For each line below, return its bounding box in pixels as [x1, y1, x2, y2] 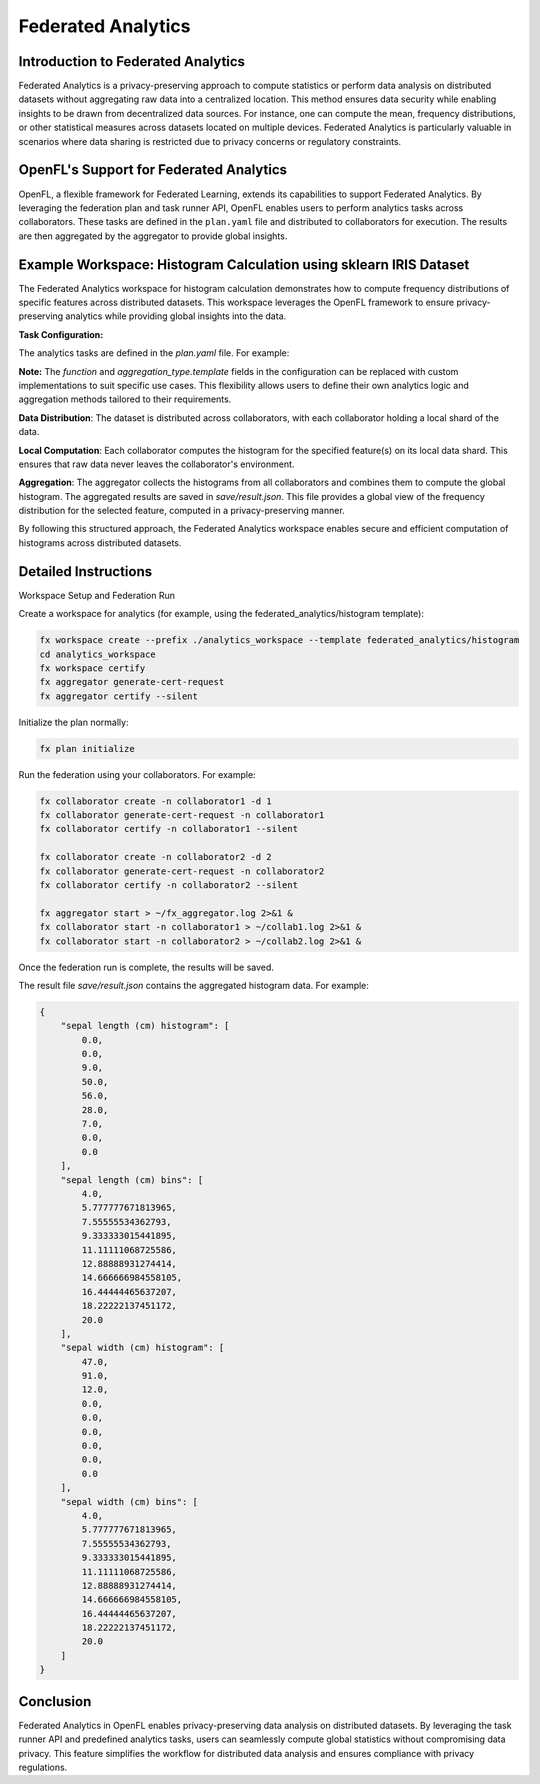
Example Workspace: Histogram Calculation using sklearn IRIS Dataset [18, 256, 470, 273]
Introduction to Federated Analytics [18, 53, 245, 70]
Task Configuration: [18, 328, 104, 340]
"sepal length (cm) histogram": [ [60, 1020, 230, 1032]
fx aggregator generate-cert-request [39, 676, 225, 688]
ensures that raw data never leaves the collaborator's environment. [18, 458, 295, 470]
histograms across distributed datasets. [18, 536, 182, 549]
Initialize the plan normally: [18, 716, 129, 728]
